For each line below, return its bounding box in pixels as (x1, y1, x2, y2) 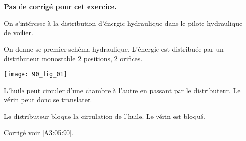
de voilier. (4, 27, 33, 38)
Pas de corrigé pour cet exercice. (4, 1, 117, 11)
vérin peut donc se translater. (4, 94, 92, 105)
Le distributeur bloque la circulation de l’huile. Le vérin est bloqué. (4, 111, 205, 121)
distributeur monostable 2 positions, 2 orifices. (4, 53, 143, 64)
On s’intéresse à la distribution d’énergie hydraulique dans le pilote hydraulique (4, 18, 243, 28)
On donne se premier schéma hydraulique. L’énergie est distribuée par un (4, 44, 224, 54)
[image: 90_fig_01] (4, 70, 67, 78)
